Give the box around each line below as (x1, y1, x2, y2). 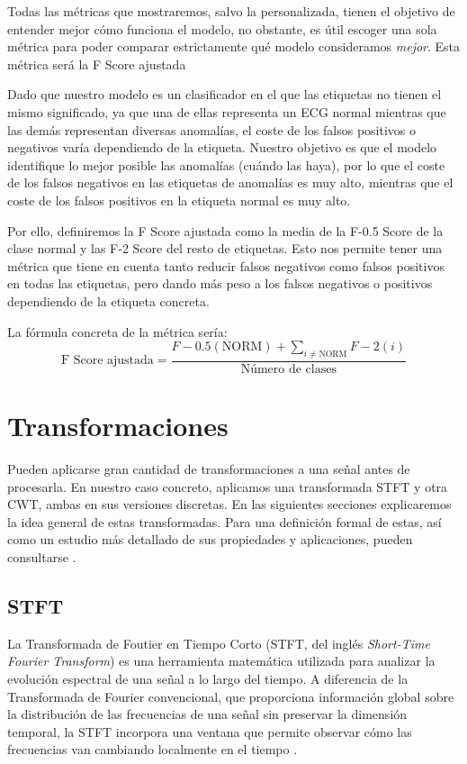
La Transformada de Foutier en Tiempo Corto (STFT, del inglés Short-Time (7, 633, 430, 652)
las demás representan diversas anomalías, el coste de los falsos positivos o (7, 120, 417, 139)
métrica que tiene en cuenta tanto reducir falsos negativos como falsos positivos (7, 256, 445, 275)
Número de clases (240, 362, 337, 376)
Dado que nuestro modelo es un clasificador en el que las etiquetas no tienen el (7, 85, 442, 104)
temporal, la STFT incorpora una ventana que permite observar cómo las (7, 722, 412, 741)
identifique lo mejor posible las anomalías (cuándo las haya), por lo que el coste (7, 155, 445, 174)
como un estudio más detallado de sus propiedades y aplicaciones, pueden (7, 530, 413, 549)
